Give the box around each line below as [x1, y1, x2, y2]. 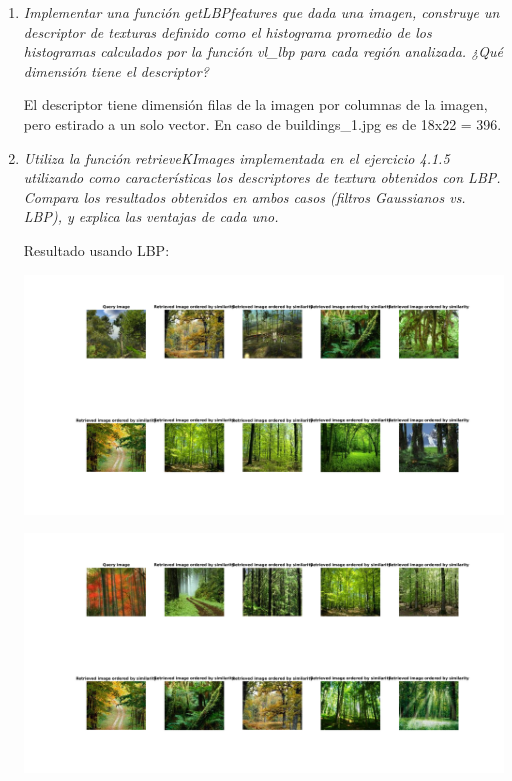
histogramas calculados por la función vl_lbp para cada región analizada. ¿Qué [23, 41, 503, 62]
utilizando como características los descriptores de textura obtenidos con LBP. [23, 167, 501, 188]
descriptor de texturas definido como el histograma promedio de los [23, 21, 432, 42]
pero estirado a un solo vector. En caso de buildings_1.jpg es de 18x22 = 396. [23, 113, 502, 134]
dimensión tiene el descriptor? [23, 60, 209, 81]
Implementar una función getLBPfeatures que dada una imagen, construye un [23, 2, 500, 22]
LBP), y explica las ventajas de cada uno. [23, 206, 279, 227]
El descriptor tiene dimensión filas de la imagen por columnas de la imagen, [23, 94, 488, 115]
